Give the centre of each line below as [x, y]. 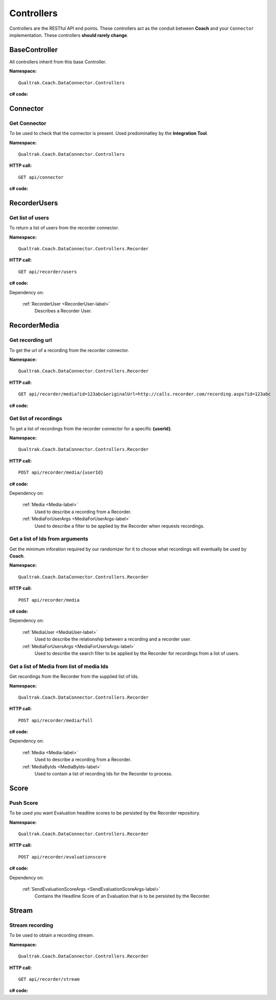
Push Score [24, 803]
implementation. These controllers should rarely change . [69, 35]
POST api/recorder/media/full [56, 720]
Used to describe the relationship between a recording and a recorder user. [113, 639]
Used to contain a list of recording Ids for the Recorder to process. [103, 774]
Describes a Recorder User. [63, 311]
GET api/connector [41, 177]
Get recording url [31, 340]
